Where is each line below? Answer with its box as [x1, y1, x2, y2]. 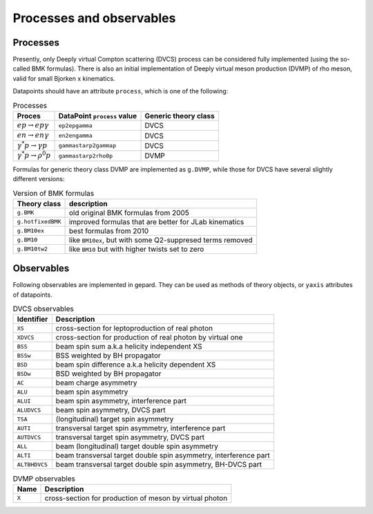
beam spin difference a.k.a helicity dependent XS [55, 360, 216, 369]
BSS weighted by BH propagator [55, 351, 162, 360]
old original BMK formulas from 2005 [68, 208, 189, 217]
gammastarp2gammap [58, 142, 117, 149]
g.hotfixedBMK [17, 218, 61, 226]
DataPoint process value [58, 111, 137, 120]
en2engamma [58, 132, 93, 140]
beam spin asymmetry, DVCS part [55, 405, 166, 415]
